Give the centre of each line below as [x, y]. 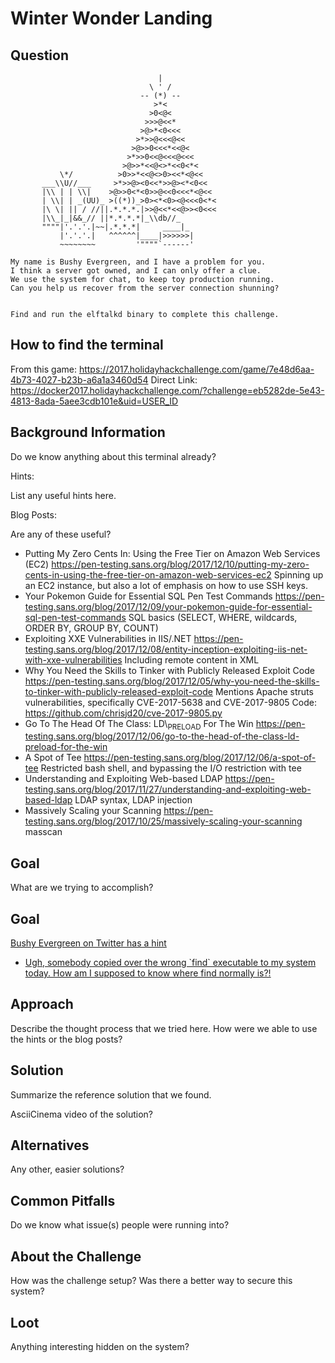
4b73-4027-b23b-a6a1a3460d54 [79, 379]
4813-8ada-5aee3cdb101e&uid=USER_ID [94, 401]
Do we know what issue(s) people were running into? [120, 1225]
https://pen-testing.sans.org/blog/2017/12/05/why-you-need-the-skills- [172, 681]
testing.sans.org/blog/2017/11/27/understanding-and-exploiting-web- [168, 789]
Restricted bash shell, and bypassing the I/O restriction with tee [171, 768]
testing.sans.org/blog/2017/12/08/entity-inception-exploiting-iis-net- [166, 649]
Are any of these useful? [61, 534]
